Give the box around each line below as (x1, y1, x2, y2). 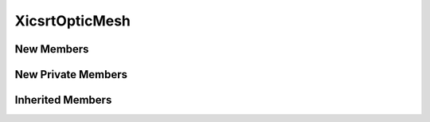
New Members (14, 42, 89, 56)
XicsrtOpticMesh (14, 12, 131, 30)
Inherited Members (14, 93, 112, 107)
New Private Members (14, 68, 127, 81)
